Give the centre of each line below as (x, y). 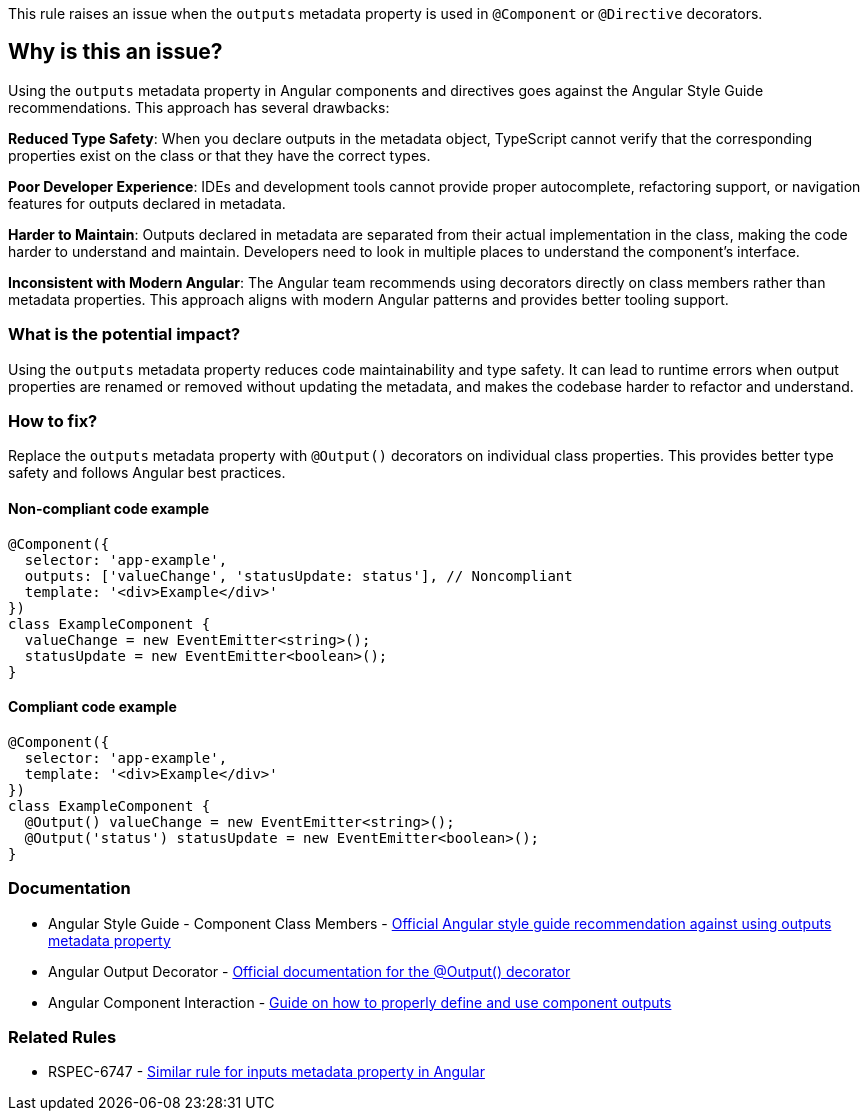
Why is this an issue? (115, 52)
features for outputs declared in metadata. (147, 203)
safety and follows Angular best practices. (147, 473)
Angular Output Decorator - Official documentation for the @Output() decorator (309, 971)
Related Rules (62, 1036)
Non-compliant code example (109, 508)
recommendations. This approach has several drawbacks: (199, 107)
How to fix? (53, 420)
